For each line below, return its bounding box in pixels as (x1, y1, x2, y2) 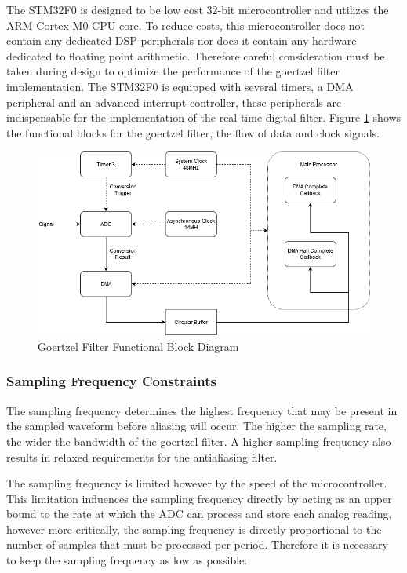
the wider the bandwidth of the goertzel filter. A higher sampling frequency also (6, 432, 391, 449)
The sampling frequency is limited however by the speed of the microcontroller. (6, 475, 387, 491)
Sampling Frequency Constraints (6, 371, 216, 391)
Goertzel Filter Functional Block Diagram (38, 338, 239, 354)
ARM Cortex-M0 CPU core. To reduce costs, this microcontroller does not (6, 16, 365, 33)
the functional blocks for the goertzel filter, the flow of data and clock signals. (6, 124, 380, 141)
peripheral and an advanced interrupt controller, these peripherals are (6, 93, 342, 110)
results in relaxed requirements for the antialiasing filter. (6, 448, 278, 465)
